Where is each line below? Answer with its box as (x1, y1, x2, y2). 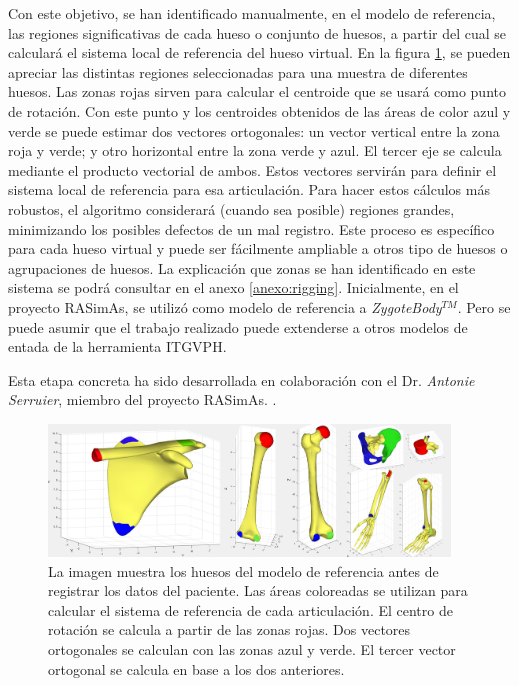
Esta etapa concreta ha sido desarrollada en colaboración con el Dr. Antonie (8, 369, 475, 390)
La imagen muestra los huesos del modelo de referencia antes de (48, 560, 439, 581)
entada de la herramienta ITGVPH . (8, 336, 227, 357)
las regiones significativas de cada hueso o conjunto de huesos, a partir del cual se (8, 22, 507, 43)
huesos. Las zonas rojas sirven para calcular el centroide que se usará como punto (8, 81, 506, 102)
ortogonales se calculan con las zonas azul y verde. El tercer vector (48, 638, 456, 659)
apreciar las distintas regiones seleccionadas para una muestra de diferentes (8, 61, 468, 82)
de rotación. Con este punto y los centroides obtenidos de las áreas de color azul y (8, 100, 511, 121)
